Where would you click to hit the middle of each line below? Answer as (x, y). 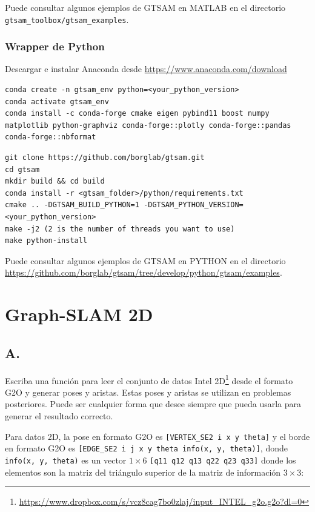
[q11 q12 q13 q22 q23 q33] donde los (223, 460)
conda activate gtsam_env (57, 101)
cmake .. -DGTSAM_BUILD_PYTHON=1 (72, 205)
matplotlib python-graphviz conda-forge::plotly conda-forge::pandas (148, 125)
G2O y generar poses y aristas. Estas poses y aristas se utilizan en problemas (148, 392)
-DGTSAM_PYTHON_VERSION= (194, 205)
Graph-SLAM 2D (79, 314)
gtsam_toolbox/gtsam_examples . (67, 19)
